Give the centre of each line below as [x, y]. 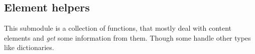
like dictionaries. [29, 47]
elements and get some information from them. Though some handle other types [127, 37]
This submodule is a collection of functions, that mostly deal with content [118, 28]
